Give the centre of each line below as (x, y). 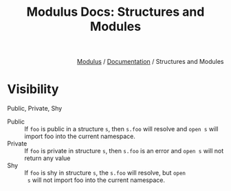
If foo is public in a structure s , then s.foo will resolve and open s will (121, 129)
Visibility (33, 89)
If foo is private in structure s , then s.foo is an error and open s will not (124, 151)
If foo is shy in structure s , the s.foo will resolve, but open (105, 173)
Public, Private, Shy (35, 109)
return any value (47, 158)
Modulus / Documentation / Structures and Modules (150, 62)
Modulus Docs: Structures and (115, 12)
